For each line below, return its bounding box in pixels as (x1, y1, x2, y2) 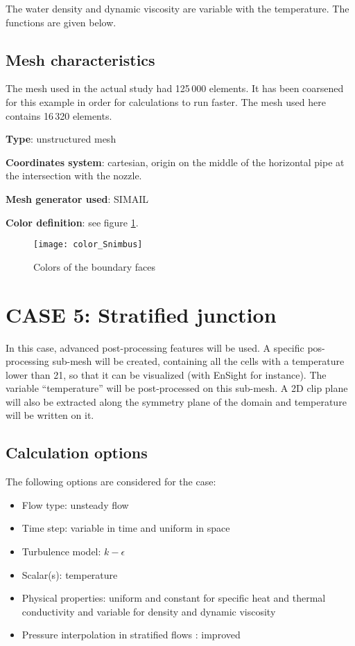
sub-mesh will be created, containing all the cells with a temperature (52, 354, 345, 368)
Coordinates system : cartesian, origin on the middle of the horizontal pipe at (6, 154, 345, 169)
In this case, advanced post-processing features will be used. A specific (6, 340, 304, 355)
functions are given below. (6, 15, 116, 29)
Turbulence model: (21, 544, 101, 559)
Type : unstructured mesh (6, 132, 116, 146)
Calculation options (6, 442, 148, 463)
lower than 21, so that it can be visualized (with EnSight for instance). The (6, 367, 327, 382)
